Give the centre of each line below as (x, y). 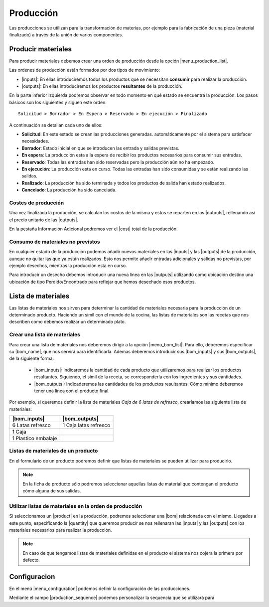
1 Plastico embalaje (35, 439)
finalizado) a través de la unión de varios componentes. (66, 34)
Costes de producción (37, 203)
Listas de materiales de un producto (54, 451)
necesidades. (35, 141)
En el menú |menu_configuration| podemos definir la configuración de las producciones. (100, 589)
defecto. (31, 560)
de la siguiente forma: (32, 358)
